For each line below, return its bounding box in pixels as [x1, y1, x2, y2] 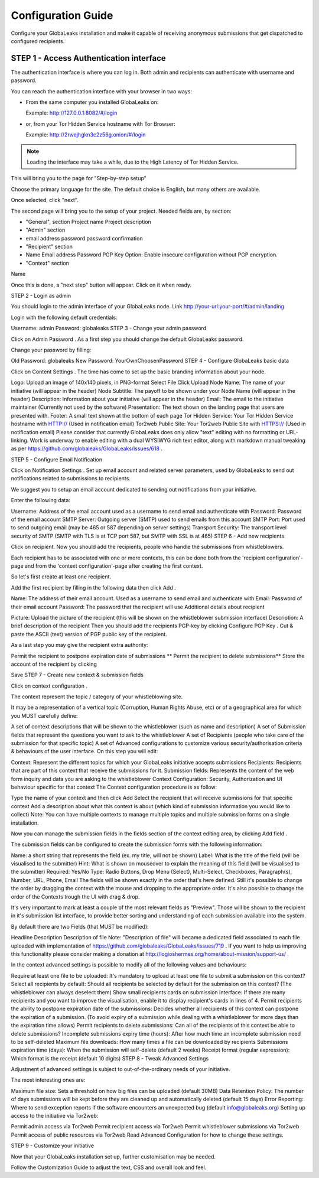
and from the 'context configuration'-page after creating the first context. [24, 562, 203, 570]
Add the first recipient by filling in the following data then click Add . [11, 584, 177, 591]
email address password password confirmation [25, 235, 143, 242]
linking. [11, 437, 29, 444]
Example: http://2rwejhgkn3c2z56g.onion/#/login [25, 131, 146, 138]
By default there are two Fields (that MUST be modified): [11, 923, 149, 930]
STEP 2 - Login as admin [11, 292, 71, 300]
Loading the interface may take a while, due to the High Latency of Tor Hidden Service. [27, 158, 239, 165]
